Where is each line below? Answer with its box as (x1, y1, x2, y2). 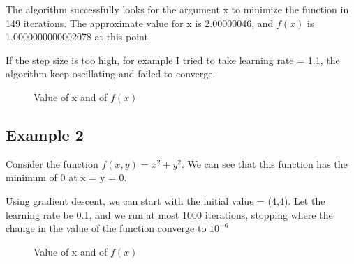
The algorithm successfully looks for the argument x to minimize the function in (6, 2, 349, 16)
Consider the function (6, 156, 98, 171)
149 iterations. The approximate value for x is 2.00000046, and (6, 15, 274, 30)
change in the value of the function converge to (6, 221, 207, 235)
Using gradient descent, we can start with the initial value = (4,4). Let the (6, 193, 325, 208)
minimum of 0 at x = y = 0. (6, 170, 127, 185)
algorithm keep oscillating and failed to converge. (6, 66, 216, 81)
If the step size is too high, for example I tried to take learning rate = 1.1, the (6, 52, 340, 67)
